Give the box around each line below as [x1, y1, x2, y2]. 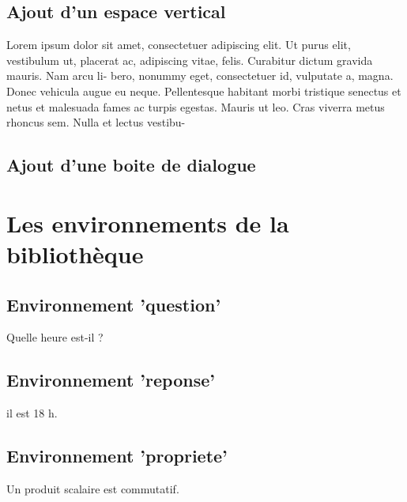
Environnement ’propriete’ [6, 443, 228, 468]
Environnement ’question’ [6, 292, 221, 316]
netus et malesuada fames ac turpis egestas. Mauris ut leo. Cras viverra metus [6, 98, 385, 115]
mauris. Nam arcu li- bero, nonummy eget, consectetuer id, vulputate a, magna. [6, 67, 394, 84]
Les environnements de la [6, 206, 289, 239]
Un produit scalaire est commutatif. [6, 480, 179, 496]
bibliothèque [6, 237, 144, 270]
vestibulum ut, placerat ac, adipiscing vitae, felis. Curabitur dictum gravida [6, 51, 373, 68]
